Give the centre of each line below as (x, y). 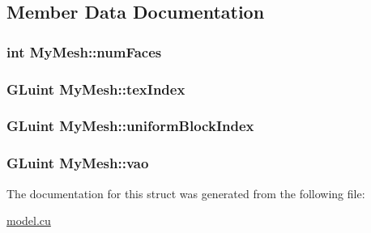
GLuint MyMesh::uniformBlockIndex (130, 126)
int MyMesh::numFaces (84, 51)
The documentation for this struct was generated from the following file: (186, 193)
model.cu (29, 220)
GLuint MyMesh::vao (78, 163)
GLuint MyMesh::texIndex (96, 89)
